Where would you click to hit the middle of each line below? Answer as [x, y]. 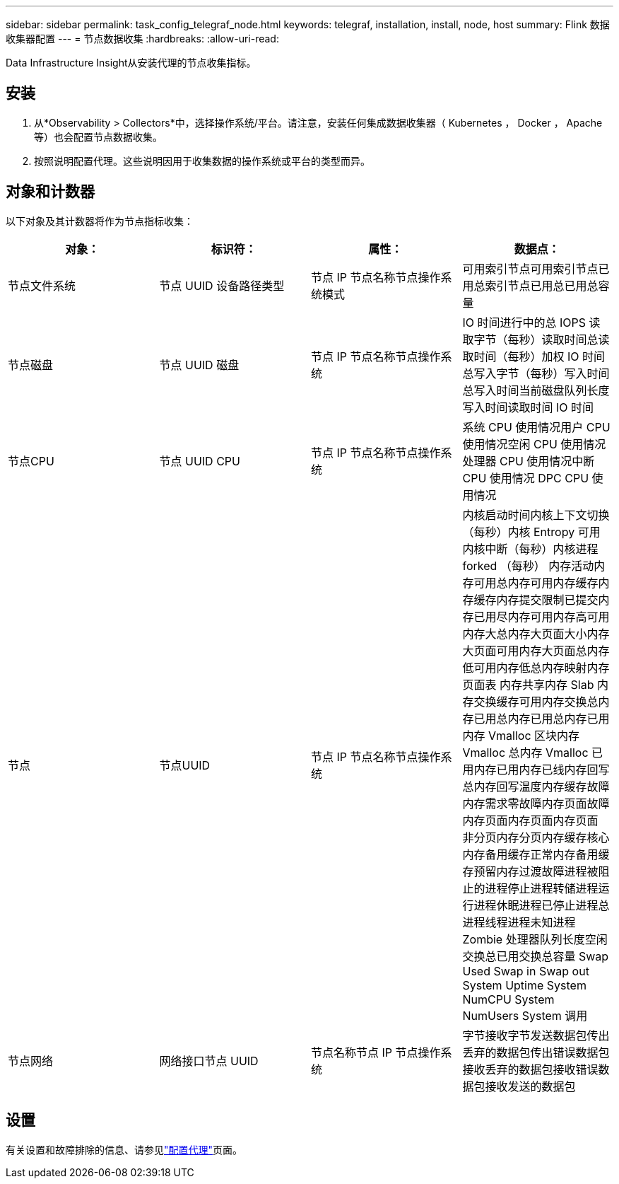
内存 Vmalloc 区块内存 [521, 735]
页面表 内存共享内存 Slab [528, 684]
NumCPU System [508, 999]
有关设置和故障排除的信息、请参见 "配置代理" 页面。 [124, 1149]
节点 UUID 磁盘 [199, 365]
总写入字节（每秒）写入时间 [536, 373]
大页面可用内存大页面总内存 [536, 650]
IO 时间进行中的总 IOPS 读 [531, 322]
